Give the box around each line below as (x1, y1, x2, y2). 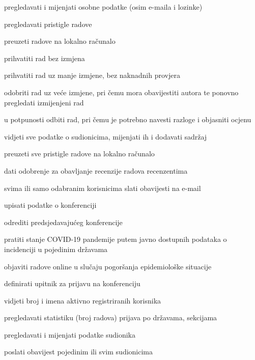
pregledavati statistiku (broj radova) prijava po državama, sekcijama (4, 312, 217, 323)
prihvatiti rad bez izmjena (4, 52, 85, 63)
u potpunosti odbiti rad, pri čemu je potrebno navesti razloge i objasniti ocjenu (4, 114, 251, 125)
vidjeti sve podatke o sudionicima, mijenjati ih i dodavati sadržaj (4, 131, 207, 142)
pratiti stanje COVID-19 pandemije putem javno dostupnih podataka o (4, 234, 227, 244)
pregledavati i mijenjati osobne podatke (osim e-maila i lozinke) (4, 2, 203, 12)
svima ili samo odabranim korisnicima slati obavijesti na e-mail (4, 182, 201, 193)
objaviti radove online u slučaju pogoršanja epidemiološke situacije (4, 261, 212, 271)
